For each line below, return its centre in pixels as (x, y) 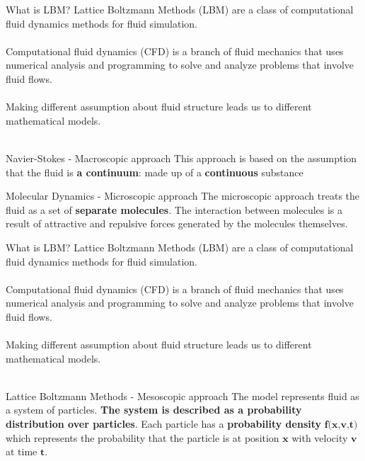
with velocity (320, 437)
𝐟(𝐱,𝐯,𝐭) (341, 425)
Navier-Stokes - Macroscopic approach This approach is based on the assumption (181, 158)
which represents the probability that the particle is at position (143, 437)
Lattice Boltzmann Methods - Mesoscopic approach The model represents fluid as (182, 395)
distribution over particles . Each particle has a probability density (164, 424)
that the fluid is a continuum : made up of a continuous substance (155, 172)
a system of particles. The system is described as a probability (154, 410)
